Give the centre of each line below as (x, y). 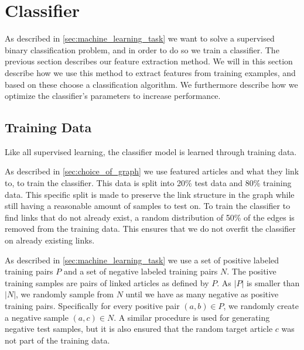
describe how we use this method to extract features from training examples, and (150, 72)
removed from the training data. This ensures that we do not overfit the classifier (150, 229)
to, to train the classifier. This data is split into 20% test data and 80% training (148, 183)
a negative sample (37, 317)
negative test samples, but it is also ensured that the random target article (139, 329)
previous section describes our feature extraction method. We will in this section (149, 61)
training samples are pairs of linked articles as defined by (107, 282)
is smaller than (273, 282)
